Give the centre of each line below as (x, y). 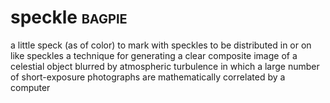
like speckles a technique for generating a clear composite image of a (154, 55)
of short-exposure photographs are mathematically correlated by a (148, 77)
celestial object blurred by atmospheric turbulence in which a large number (165, 66)
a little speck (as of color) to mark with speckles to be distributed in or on (161, 45)
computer (30, 87)
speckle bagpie (69, 17)
